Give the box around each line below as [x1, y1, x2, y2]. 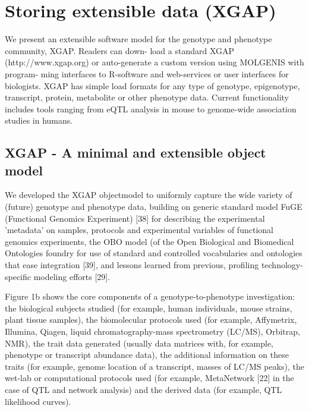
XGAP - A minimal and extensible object [5, 143, 266, 162]
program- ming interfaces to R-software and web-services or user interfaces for [5, 67, 289, 80]
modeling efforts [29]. [33, 270, 111, 282]
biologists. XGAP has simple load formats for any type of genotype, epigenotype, [5, 79, 300, 92]
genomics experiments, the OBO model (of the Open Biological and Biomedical [5, 235, 294, 247]
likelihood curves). [5, 395, 71, 407]
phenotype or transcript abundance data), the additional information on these [5, 348, 289, 361]
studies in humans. [5, 114, 73, 127]
